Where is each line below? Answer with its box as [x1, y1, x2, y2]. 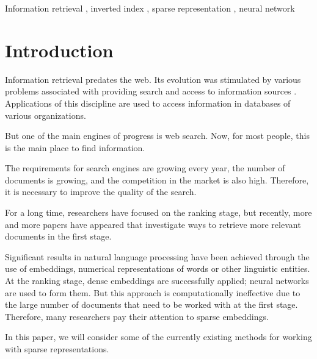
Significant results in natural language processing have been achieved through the [5, 250, 310, 263]
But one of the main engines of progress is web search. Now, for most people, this [5, 129, 310, 142]
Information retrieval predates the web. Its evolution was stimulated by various [5, 73, 301, 85]
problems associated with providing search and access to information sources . [5, 85, 297, 98]
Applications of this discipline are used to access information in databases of [5, 96, 291, 109]
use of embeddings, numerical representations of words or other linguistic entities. [5, 262, 310, 275]
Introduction [5, 37, 114, 62]
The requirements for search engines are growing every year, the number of [5, 162, 285, 174]
